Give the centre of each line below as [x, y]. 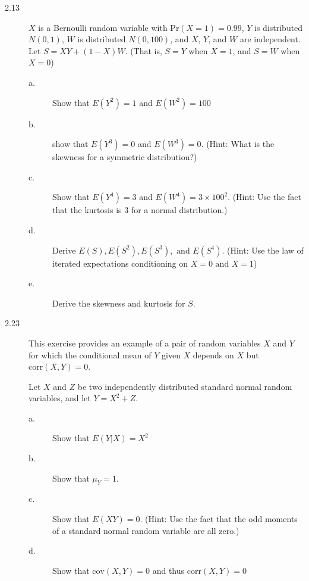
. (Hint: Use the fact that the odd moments [219, 519]
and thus [168, 570]
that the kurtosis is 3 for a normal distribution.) [140, 210]
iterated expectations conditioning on [120, 263]
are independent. [270, 39]
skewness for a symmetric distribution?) [125, 157]
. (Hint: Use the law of [263, 250]
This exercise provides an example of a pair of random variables [145, 343]
